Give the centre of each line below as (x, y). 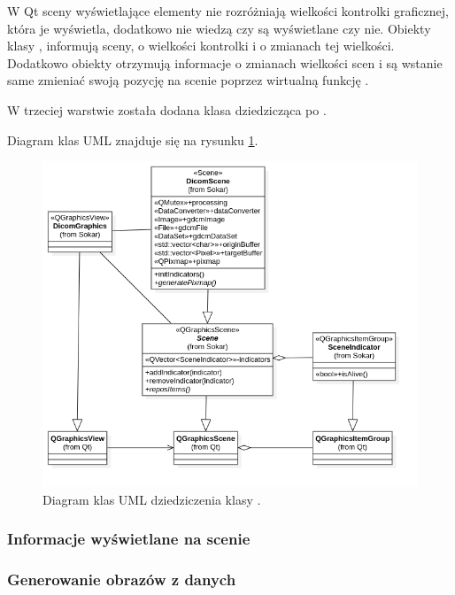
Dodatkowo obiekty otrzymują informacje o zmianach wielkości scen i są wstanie (225, 62)
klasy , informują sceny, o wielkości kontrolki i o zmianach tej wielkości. (201, 46)
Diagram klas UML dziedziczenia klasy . (152, 499)
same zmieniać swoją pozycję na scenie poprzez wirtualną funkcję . (188, 80)
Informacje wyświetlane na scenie (129, 539)
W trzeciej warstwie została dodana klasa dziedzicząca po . (167, 109)
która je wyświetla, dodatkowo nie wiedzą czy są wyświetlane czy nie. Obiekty (219, 28)
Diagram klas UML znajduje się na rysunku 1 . (133, 139)
